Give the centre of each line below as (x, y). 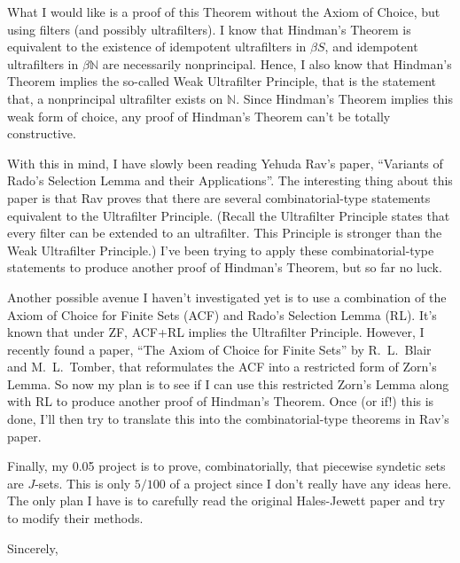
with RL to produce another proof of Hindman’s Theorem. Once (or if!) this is (221, 401)
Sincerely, (33, 547)
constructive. (42, 133)
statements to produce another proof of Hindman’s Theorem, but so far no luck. (225, 267)
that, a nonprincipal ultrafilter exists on (115, 98)
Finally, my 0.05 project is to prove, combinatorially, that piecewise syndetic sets (226, 466)
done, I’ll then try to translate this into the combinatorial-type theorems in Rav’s (228, 419)
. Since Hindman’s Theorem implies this (345, 98)
